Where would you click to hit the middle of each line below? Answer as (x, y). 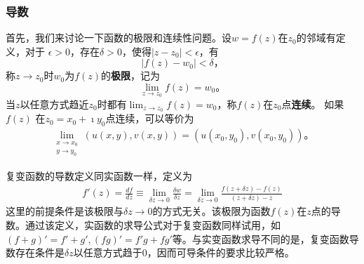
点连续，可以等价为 (150, 118)
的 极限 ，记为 (131, 75)
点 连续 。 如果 (313, 104)
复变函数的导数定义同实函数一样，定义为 (99, 176)
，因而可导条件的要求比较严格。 (221, 252)
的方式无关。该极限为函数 (211, 211)
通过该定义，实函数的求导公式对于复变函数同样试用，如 (153, 225)
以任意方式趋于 (108, 252)
